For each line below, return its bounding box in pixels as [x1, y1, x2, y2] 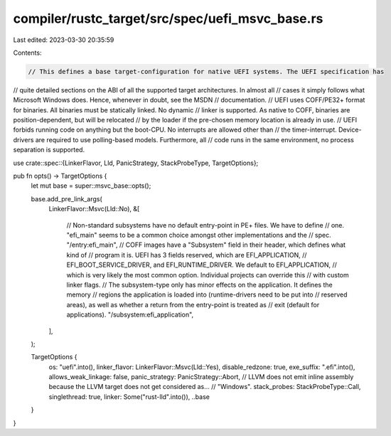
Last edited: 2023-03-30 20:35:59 [13, 36, 114, 44]
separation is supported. [13, 146, 85, 154]
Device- [338, 125, 362, 134]
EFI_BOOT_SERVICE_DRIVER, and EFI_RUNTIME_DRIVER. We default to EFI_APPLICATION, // [66, 260, 338, 270]
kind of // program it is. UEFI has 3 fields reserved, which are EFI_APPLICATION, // [66, 250, 307, 259]
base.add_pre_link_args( [31, 194, 102, 203]
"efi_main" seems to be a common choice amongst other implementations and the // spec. [66, 230, 332, 239]
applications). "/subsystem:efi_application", [66, 310, 194, 319]
